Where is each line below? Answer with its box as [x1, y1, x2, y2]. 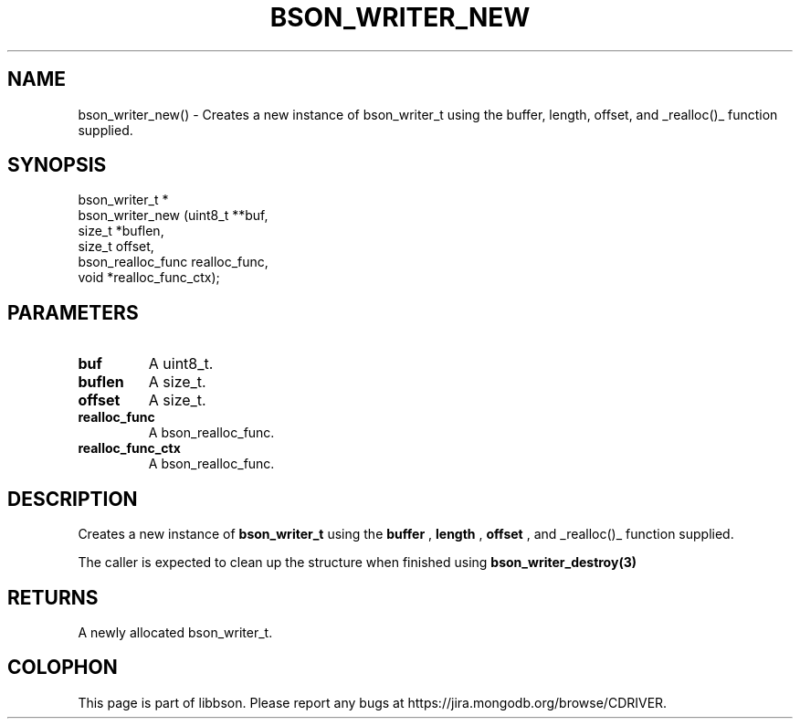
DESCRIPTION [7, 487, 138, 510]
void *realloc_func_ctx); [78, 269, 220, 286]
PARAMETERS [7, 300, 139, 324]
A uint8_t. [148, 354, 214, 374]
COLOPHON [7, 656, 118, 679]
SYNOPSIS [7, 153, 107, 177]
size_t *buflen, [78, 223, 164, 239]
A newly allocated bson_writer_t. [78, 624, 273, 640]
